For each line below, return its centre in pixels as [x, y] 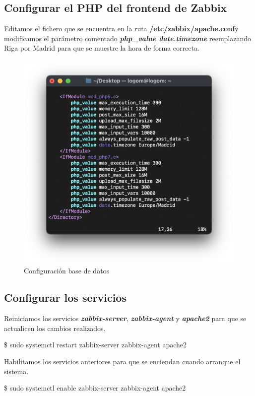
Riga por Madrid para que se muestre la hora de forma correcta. [102, 48]
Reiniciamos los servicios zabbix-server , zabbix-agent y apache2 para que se [125, 318]
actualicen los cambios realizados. [55, 328]
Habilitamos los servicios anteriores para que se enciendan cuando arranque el [122, 361]
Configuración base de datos [67, 271]
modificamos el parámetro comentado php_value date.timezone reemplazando [128, 38]
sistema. [16, 371]
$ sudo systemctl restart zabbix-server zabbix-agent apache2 [96, 345]
